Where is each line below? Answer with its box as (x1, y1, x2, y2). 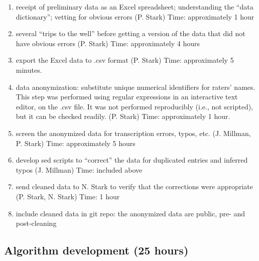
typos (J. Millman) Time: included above (16, 164, 143, 175)
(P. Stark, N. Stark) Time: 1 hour (16, 191, 120, 201)
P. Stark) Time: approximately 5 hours (16, 138, 136, 148)
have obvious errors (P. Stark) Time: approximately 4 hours (16, 38, 200, 48)
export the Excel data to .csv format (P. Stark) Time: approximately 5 (16, 55, 234, 65)
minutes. (16, 64, 42, 75)
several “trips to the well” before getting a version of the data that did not (16, 28, 245, 39)
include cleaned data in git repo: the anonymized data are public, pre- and (16, 208, 245, 218)
